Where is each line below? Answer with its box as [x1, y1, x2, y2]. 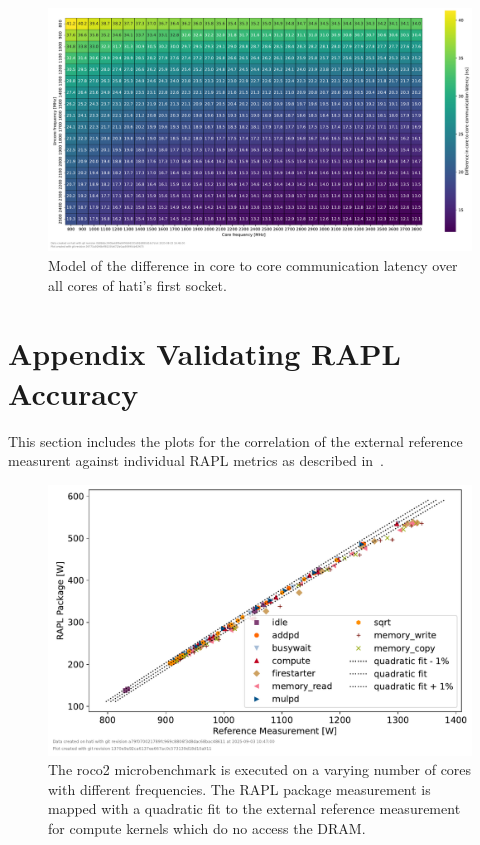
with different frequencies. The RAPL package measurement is [48, 778, 431, 799]
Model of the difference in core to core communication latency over [48, 255, 458, 276]
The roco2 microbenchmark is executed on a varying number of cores [48, 759, 472, 780]
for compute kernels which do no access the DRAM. [48, 817, 366, 838]
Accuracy [8, 372, 139, 413]
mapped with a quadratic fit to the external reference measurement [48, 798, 461, 819]
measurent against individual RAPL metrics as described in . [8, 450, 384, 471]
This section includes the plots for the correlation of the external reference [8, 430, 463, 451]
